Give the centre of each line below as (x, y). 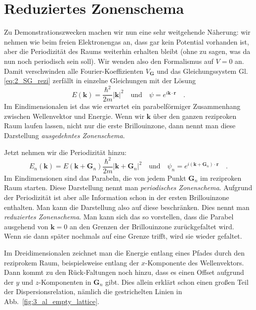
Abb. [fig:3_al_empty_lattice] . (52, 301)
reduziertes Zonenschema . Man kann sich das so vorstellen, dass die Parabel (119, 217)
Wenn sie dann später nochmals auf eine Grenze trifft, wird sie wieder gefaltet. (123, 236)
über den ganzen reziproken (195, 116)
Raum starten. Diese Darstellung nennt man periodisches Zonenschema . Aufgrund (128, 187)
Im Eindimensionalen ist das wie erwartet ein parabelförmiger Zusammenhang (122, 106)
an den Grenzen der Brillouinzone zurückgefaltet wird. (152, 226)
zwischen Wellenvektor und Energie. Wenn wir (74, 116)
